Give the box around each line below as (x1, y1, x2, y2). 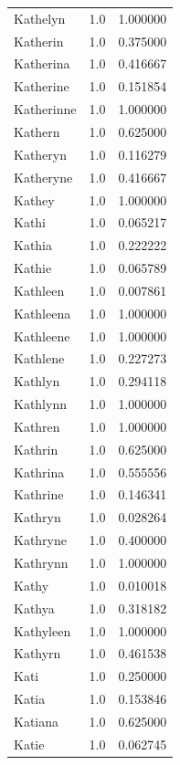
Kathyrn (14, 644, 61, 663)
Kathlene (14, 349, 65, 368)
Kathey (14, 190, 55, 209)
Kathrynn (14, 553, 69, 571)
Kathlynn (14, 394, 67, 414)
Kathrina (14, 462, 65, 481)
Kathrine (14, 485, 64, 504)
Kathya (14, 598, 55, 617)
